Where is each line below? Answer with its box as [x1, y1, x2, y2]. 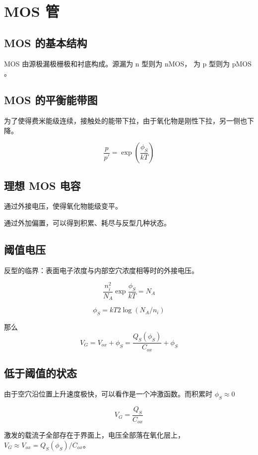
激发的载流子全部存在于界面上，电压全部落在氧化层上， [4, 430, 185, 440]
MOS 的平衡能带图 [4, 92, 98, 108]
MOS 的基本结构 [4, 35, 87, 50]
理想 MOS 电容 [4, 177, 81, 193]
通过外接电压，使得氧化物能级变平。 [4, 201, 122, 211]
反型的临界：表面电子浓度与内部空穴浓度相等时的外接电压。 [4, 265, 198, 275]
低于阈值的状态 [4, 365, 77, 381]
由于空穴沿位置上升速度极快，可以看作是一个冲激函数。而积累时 [4, 389, 212, 399]
